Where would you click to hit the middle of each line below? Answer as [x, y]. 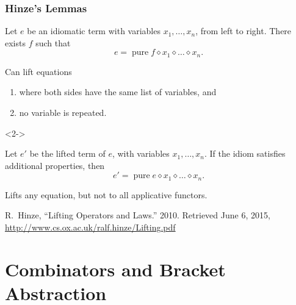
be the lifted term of [67, 153]
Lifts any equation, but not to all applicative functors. [106, 194]
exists [15, 42]
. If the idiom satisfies [245, 153]
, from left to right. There [244, 31]
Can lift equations [38, 71]
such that [53, 42]
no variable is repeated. [63, 113]
